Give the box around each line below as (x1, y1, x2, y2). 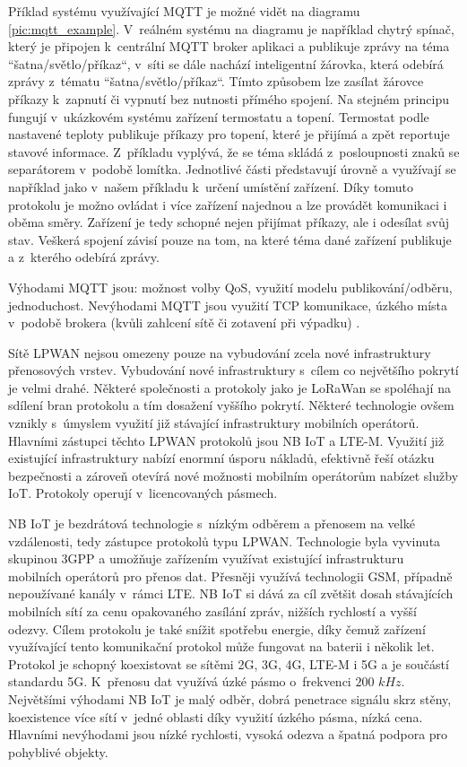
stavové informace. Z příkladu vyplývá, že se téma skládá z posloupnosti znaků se (8, 142, 460, 161)
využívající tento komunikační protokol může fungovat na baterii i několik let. (8, 637, 435, 656)
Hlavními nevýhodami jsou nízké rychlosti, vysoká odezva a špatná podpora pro (8, 725, 448, 744)
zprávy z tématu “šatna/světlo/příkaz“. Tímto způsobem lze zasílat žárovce (8, 72, 424, 91)
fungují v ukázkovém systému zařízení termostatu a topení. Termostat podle (8, 107, 429, 126)
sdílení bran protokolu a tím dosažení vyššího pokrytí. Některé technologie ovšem (8, 396, 454, 414)
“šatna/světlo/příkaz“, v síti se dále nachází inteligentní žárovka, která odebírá (8, 54, 444, 73)
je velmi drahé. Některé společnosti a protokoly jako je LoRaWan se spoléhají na (8, 378, 451, 397)
